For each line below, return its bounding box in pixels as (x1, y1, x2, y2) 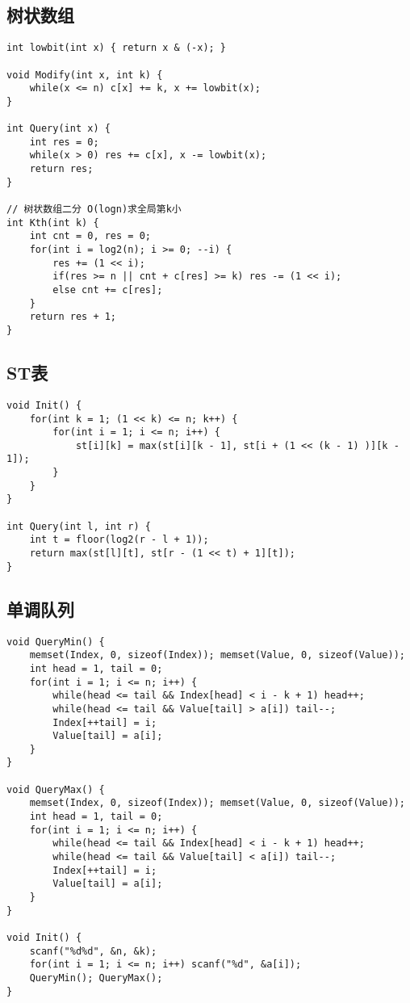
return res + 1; (29, 311, 117, 323)
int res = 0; (29, 136, 99, 148)
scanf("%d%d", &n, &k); (29, 945, 157, 957)
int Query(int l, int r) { (6, 520, 151, 532)
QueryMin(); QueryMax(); (29, 972, 163, 984)
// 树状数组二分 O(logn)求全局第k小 (6, 204, 182, 216)
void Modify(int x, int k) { (6, 69, 163, 81)
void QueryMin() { (6, 636, 105, 648)
